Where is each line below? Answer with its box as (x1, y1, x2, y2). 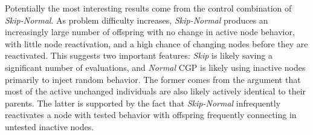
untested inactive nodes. (5, 120, 94, 133)
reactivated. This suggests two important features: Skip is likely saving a (5, 49, 273, 62)
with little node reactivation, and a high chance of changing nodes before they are (5, 37, 308, 50)
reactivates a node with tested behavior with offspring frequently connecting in (5, 108, 297, 121)
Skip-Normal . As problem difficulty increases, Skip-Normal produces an (5, 13, 268, 26)
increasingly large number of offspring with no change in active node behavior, (5, 25, 295, 38)
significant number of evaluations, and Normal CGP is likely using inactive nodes (5, 61, 306, 73)
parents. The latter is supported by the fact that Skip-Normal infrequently (5, 96, 281, 109)
